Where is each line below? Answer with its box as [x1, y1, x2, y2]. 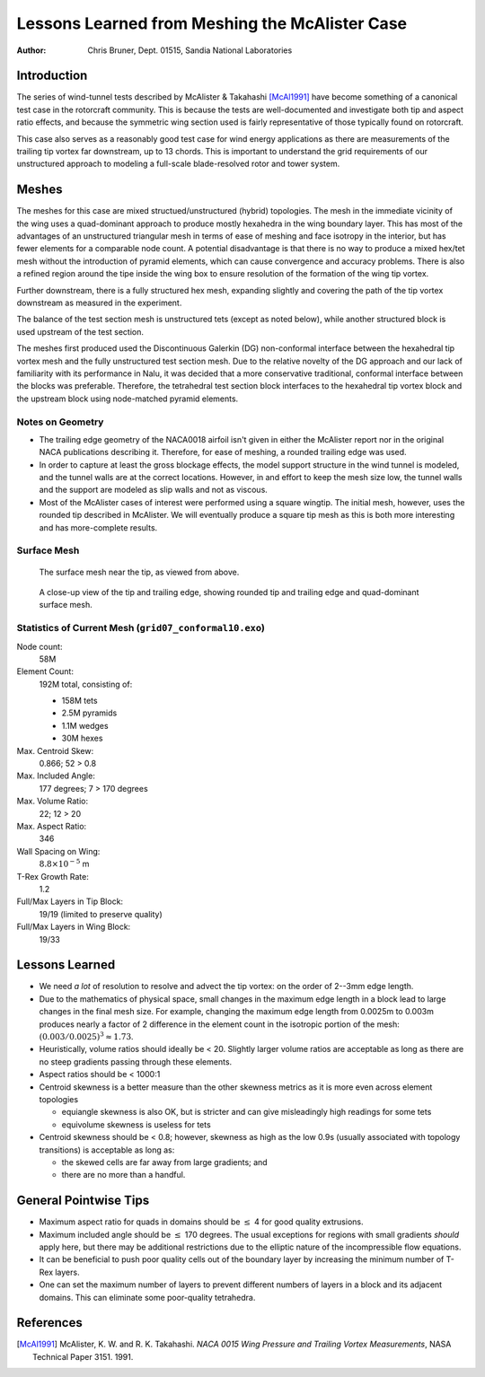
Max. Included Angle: [16, 770, 96, 781]
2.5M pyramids [61, 707, 118, 718]
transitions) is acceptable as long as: [39, 1145, 175, 1155]
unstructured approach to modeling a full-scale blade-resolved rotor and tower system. [16, 158, 340, 170]
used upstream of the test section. [16, 326, 144, 337]
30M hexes [61, 732, 103, 744]
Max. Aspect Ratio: [16, 821, 87, 831]
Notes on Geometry [16, 416, 104, 428]
